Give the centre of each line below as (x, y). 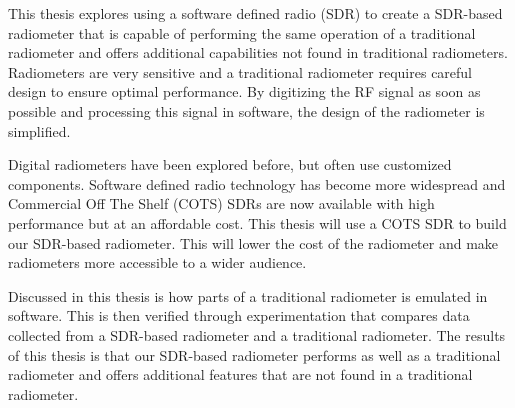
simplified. (39, 130)
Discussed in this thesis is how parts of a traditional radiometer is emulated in (248, 295)
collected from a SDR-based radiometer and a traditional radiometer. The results (257, 334)
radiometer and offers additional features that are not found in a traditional (240, 374)
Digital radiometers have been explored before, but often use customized (230, 164)
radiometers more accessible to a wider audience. (157, 262)
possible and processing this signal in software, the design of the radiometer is (246, 110)
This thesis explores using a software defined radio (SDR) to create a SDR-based (255, 13)
